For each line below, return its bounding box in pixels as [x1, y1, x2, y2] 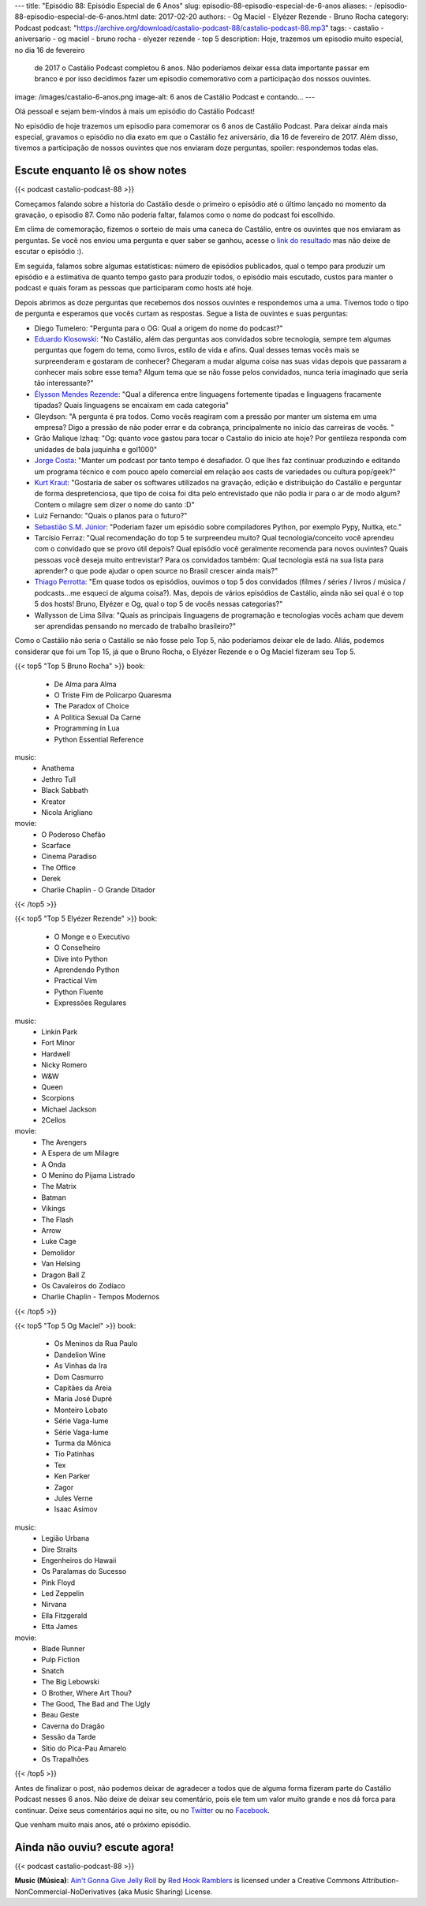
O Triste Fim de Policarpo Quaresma [54, 690, 173, 700]
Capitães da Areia [54, 1383, 112, 1392]
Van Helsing [41, 1259, 80, 1269]
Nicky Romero [41, 1060, 88, 1070]
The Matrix [41, 1182, 77, 1191]
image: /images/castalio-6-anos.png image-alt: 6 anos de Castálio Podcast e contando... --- [14, 92, 316, 102]
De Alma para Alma [54, 679, 118, 689]
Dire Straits [41, 1545, 78, 1554]
